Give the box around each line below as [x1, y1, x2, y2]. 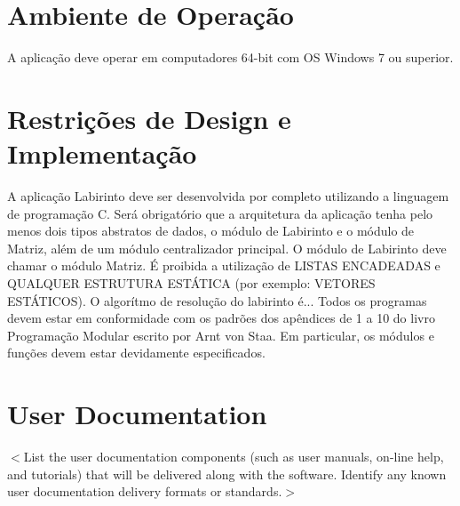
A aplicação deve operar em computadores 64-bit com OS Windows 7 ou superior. [7, 48, 454, 67]
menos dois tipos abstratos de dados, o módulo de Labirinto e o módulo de [7, 221, 415, 240]
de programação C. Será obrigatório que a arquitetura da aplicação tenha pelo [7, 204, 433, 222]
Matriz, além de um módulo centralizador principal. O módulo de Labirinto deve [7, 238, 447, 257]
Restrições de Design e [7, 100, 291, 136]
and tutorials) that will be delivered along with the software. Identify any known [7, 464, 447, 483]
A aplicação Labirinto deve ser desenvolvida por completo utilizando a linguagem [7, 187, 449, 205]
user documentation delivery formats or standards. [7, 482, 282, 501]
